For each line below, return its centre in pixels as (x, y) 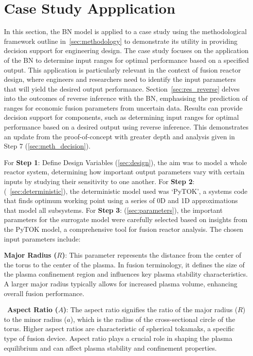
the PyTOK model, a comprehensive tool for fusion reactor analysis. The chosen (124, 229)
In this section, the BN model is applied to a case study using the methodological (126, 31)
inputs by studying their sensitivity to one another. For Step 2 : (99, 181)
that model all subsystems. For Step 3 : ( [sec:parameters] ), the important (113, 210)
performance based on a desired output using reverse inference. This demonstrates (126, 127)
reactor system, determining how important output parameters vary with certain (124, 172)
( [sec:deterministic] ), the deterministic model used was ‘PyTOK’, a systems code (126, 191)
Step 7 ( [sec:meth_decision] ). (47, 146)
